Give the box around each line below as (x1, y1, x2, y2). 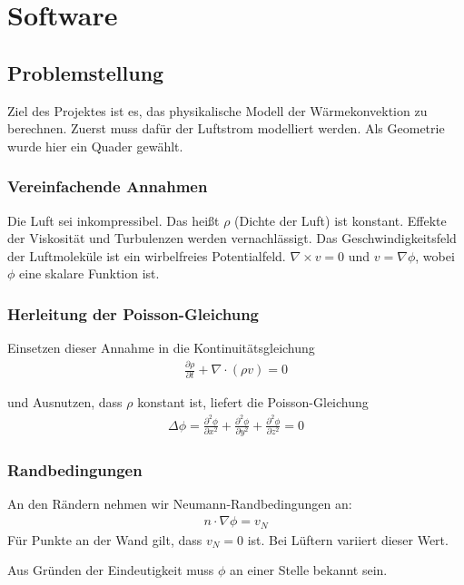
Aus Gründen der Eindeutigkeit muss (7, 561, 214, 580)
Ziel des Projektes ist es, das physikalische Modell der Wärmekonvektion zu (7, 101, 428, 120)
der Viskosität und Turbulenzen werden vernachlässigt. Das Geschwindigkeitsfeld (7, 229, 457, 248)
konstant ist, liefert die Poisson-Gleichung (137, 393, 369, 412)
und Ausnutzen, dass (7, 393, 123, 412)
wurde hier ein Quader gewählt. (7, 136, 183, 155)
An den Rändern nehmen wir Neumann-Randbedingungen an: (7, 494, 352, 513)
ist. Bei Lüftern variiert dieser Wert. (247, 530, 449, 549)
